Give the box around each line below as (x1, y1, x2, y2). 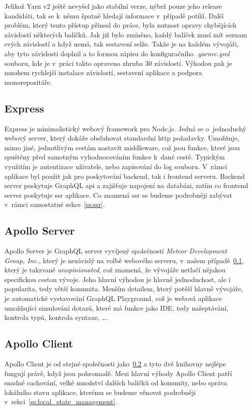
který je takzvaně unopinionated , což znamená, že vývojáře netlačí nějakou (4, 265, 225, 275)
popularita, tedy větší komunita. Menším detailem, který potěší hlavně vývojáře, (4, 284, 243, 294)
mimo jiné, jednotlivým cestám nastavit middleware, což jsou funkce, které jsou (4, 142, 240, 152)
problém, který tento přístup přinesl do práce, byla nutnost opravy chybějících (4, 20, 237, 30)
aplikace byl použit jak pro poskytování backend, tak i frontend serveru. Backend (4, 171, 245, 181)
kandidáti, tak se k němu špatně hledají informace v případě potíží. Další (4, 10, 224, 20)
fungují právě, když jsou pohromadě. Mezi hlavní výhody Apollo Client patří (4, 368, 232, 378)
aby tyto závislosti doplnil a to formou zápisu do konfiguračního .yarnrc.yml (4, 48, 230, 58)
